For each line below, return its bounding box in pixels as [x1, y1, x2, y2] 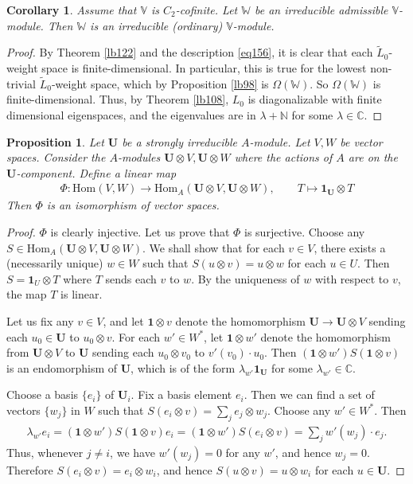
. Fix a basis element [131, 386, 232, 403]
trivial [6, 75, 37, 92]
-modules [117, 149, 161, 166]
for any [225, 443, 260, 460]
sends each [105, 270, 157, 287]
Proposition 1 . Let [6, 133, 104, 150]
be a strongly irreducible [122, 133, 238, 150]
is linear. [60, 286, 103, 302]
